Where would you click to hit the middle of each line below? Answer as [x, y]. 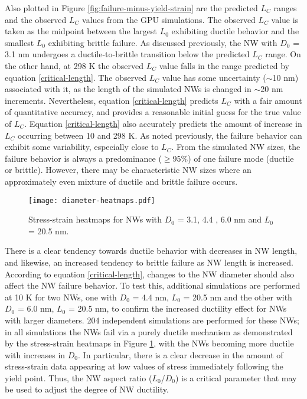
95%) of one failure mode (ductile [233, 158]
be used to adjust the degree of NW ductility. [87, 389]
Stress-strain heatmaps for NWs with [95, 219]
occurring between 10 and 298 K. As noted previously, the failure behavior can [160, 135]
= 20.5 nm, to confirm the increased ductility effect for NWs [177, 308]
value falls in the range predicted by [224, 65]
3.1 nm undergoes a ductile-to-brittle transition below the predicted [127, 54]
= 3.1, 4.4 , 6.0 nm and [220, 219]
